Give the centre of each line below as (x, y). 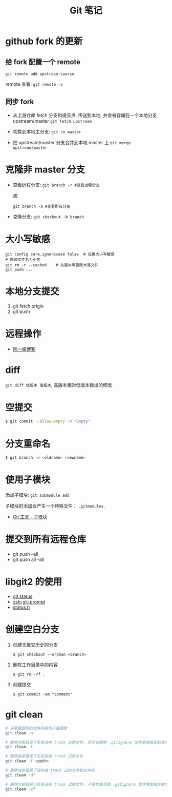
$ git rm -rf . (29, 674)
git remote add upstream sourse (40, 74)
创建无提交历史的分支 (35, 645)
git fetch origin (28, 306)
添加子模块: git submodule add (37, 495)
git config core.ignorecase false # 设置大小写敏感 (60, 254)
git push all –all (28, 559)
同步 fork (20, 102)
